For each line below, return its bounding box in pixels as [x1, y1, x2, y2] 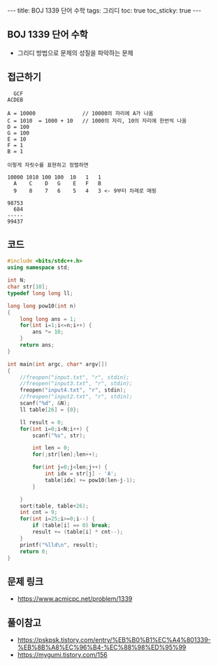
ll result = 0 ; [20, 419, 64, 426]
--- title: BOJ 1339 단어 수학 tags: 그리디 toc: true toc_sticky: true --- [7, 6, 201, 15]
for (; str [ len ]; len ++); [32, 451, 99, 458]
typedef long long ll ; [7, 289, 73, 297]
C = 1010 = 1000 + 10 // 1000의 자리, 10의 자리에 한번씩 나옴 [7, 117, 187, 124]
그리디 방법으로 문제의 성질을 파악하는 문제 [17, 48, 134, 57]
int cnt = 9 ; [20, 509, 58, 516]
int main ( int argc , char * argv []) [7, 361, 108, 368]
